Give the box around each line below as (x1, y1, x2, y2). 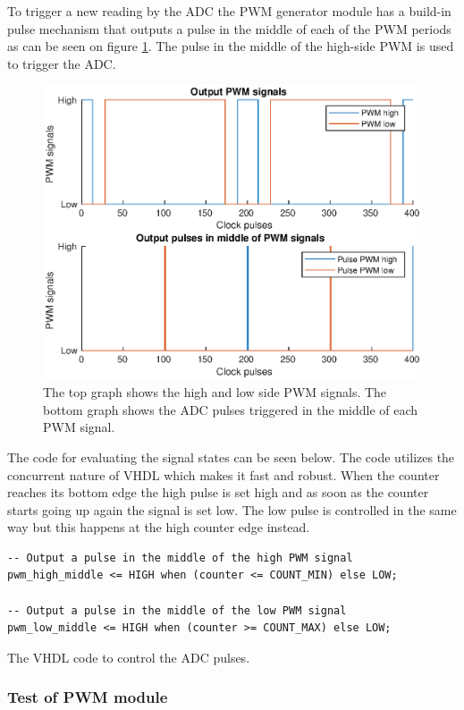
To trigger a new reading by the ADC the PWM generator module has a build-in (7, 2, 451, 20)
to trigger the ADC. (7, 54, 116, 72)
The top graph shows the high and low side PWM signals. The (43, 383, 387, 401)
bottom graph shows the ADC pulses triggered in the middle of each (43, 400, 418, 418)
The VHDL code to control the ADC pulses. (7, 647, 250, 666)
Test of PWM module (7, 686, 168, 708)
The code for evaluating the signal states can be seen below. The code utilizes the (7, 447, 455, 466)
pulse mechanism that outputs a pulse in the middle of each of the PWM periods (7, 19, 451, 38)
